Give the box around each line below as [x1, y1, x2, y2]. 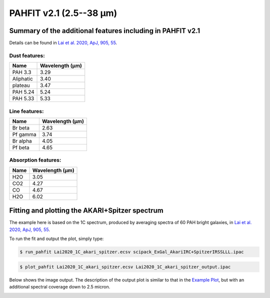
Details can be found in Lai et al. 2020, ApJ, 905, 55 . [9, 40, 117, 46]
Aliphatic [12, 75, 33, 82]
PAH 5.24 [12, 88, 34, 95]
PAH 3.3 [12, 69, 31, 76]
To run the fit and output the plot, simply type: [9, 235, 104, 241]
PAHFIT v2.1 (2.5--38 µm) [9, 7, 117, 18]
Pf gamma [12, 130, 37, 137]
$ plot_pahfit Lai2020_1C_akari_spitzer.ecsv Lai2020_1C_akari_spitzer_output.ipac [19, 264, 231, 269]
